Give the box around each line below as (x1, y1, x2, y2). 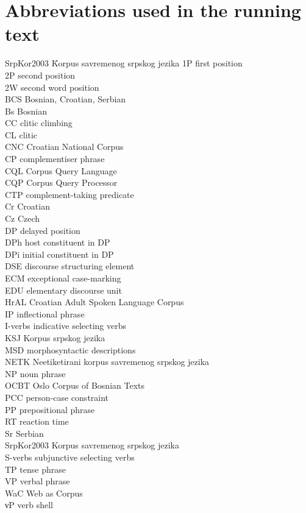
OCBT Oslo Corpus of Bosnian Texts (5, 379, 144, 392)
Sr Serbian (5, 426, 44, 439)
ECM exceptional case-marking (5, 272, 121, 284)
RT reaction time (5, 415, 69, 428)
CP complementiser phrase (5, 152, 105, 165)
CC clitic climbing (5, 116, 73, 129)
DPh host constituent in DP (5, 236, 110, 249)
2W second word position (5, 80, 99, 93)
